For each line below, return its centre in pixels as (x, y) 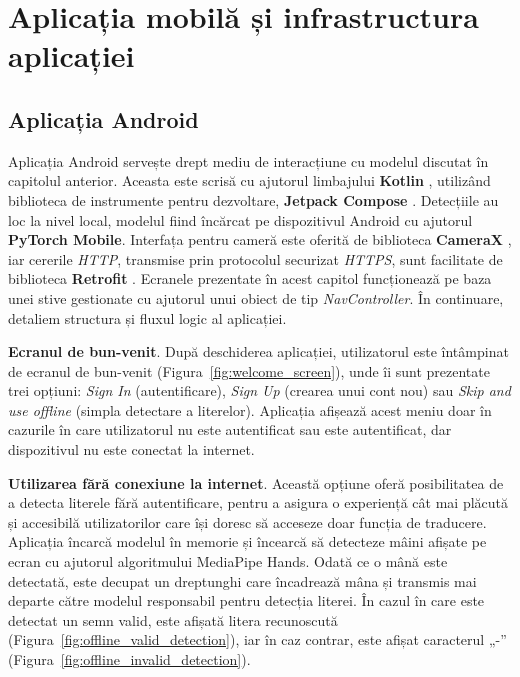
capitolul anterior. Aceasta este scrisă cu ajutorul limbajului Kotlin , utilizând (249, 180)
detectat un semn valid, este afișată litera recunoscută (173, 619)
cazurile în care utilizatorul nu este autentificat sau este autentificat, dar (230, 429)
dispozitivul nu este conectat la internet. (131, 449)
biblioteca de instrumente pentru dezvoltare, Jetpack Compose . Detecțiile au (253, 199)
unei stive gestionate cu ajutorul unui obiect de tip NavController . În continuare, (256, 297)
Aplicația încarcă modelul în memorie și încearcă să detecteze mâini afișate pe (247, 541)
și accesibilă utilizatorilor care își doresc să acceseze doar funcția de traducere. (247, 521)
